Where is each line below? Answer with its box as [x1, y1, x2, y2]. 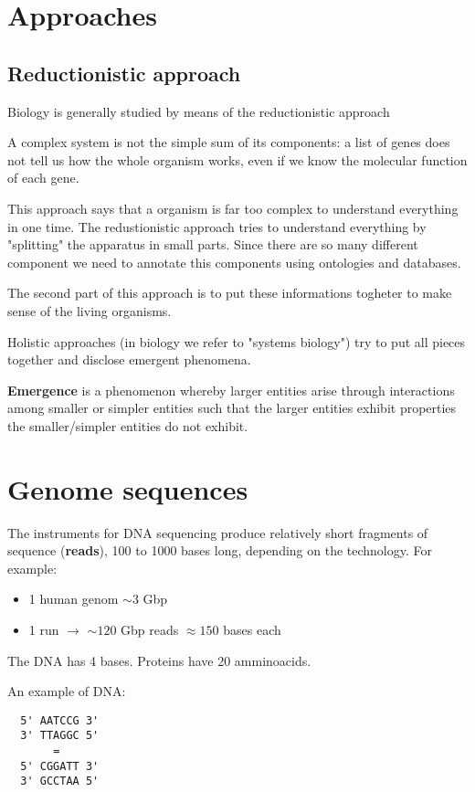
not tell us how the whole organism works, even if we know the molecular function [7, 150, 468, 169]
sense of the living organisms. [7, 301, 172, 320]
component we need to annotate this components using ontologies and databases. [7, 252, 461, 271]
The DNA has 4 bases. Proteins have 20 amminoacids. [7, 650, 311, 670]
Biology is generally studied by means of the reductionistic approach [7, 101, 390, 121]
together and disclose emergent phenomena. [7, 350, 251, 369]
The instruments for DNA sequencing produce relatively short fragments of [7, 523, 428, 542]
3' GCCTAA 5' [20, 775, 100, 788]
